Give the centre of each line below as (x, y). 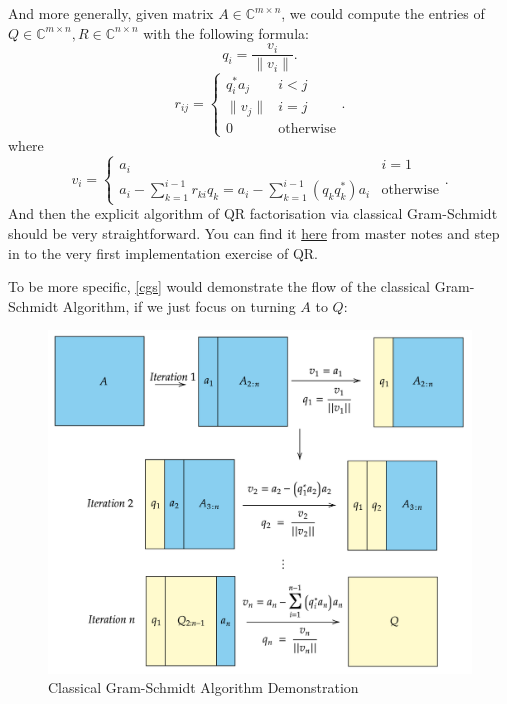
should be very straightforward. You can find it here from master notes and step (254, 232)
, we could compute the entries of (383, 13)
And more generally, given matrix (111, 13)
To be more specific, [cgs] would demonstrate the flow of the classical (219, 286)
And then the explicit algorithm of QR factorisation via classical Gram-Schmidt (253, 213)
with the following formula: (226, 32)
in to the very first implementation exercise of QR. (163, 252)
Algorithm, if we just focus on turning (179, 305)
